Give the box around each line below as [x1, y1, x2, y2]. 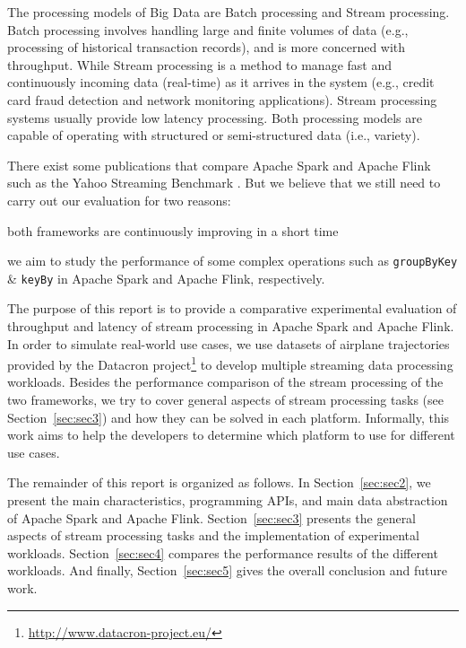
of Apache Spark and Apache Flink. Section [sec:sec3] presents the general [7, 508, 417, 527]
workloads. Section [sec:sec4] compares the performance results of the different [7, 543, 438, 562]
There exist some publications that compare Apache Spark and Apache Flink [7, 155, 431, 174]
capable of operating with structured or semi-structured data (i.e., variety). [7, 126, 420, 144]
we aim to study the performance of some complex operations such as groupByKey [7, 251, 458, 270]
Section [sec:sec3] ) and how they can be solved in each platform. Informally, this [7, 407, 450, 426]
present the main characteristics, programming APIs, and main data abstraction [7, 491, 448, 510]
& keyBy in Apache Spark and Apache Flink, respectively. [7, 268, 325, 287]
